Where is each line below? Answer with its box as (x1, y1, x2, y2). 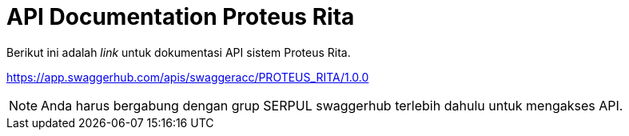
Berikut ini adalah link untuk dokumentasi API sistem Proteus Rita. (6, 45, 351, 59)
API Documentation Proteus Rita (6, 3, 355, 30)
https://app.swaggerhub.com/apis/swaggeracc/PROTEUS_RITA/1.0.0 (6, 70, 369, 84)
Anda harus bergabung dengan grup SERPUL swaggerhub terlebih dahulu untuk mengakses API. (41, 97, 623, 114)
